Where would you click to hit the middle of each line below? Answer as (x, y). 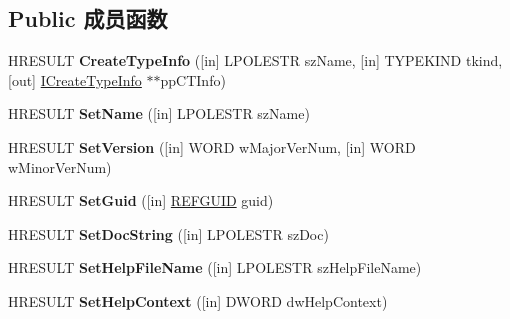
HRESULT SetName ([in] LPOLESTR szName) (159, 113)
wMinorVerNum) (60, 166)
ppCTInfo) (193, 79)
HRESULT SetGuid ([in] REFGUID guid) (141, 200)
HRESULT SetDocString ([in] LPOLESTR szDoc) (168, 233)
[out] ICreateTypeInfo (75, 79)
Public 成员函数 (88, 18)
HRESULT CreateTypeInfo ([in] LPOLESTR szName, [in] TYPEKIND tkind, (255, 60)
